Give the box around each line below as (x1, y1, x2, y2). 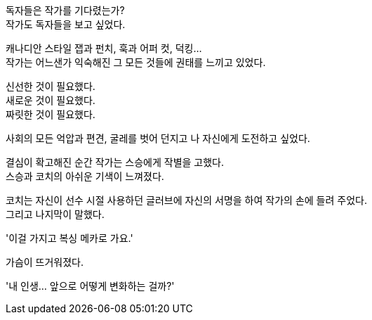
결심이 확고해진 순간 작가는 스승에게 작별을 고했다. (6, 156, 225, 168)
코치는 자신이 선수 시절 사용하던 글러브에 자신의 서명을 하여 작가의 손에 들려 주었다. (6, 194, 367, 206)
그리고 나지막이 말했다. (6, 208, 105, 220)
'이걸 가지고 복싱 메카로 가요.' (6, 232, 133, 244)
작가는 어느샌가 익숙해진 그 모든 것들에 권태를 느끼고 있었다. (6, 56, 266, 68)
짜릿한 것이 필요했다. (6, 108, 95, 120)
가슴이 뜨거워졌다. (6, 256, 84, 268)
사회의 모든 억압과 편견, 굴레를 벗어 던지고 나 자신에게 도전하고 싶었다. (6, 132, 310, 144)
